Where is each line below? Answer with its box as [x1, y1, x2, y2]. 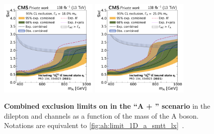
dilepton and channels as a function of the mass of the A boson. [4, 110, 199, 121]
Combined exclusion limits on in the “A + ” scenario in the [4, 101, 211, 111]
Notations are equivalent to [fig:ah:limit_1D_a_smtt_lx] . [4, 120, 184, 131]
